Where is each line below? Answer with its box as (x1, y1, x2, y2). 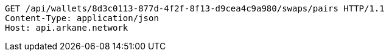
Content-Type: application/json (5, 13, 159, 23)
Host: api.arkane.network (5, 23, 128, 33)
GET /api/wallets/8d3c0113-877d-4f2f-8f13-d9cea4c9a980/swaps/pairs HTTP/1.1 (5, 4, 385, 13)
